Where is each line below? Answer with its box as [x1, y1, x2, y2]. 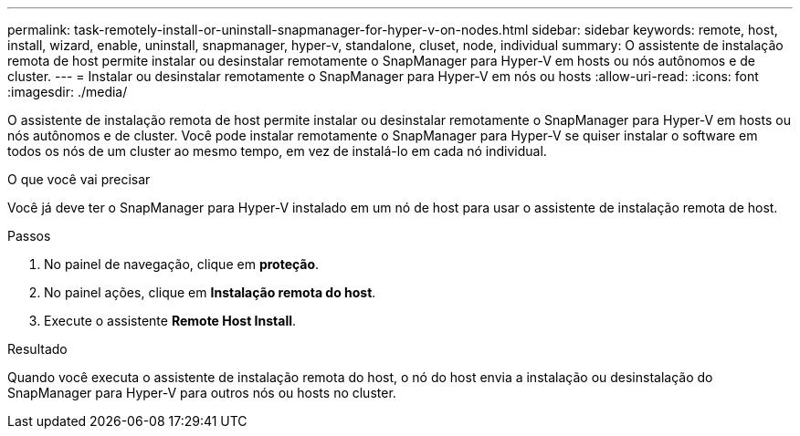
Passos [7, 228, 51, 244]
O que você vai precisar [7, 171, 151, 187]
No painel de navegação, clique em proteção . [44, 256, 320, 272]
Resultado [7, 341, 68, 357]
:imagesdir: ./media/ [7, 84, 128, 99]
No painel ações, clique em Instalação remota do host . [44, 285, 376, 300]
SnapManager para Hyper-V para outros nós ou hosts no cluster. [7, 385, 396, 400]
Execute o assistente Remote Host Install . [44, 313, 297, 328]
